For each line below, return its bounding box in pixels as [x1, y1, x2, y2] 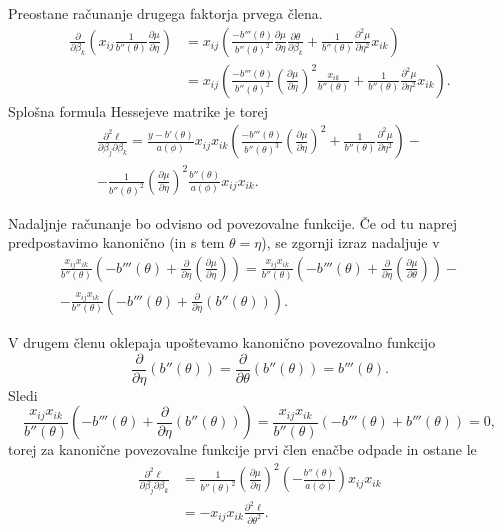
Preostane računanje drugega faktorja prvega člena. [8, 3, 323, 23]
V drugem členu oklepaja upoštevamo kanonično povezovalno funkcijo [8, 331, 436, 352]
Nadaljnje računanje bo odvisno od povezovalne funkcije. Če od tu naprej [8, 212, 457, 233]
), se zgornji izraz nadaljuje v [261, 232, 440, 253]
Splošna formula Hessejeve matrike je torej [8, 100, 269, 121]
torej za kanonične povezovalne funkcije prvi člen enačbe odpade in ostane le [8, 439, 477, 460]
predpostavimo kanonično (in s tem [8, 232, 225, 253]
